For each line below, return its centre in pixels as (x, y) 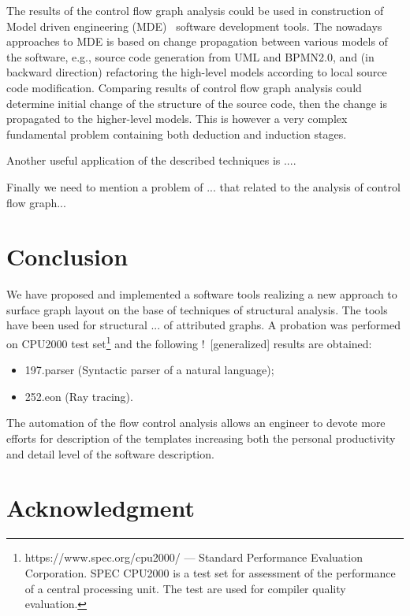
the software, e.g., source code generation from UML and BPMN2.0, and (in (190, 56)
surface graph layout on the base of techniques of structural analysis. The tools (197, 309)
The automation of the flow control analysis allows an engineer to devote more (196, 423)
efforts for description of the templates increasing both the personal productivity (201, 438)
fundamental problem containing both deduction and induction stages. (177, 134)
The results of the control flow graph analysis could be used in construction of (195, 10)
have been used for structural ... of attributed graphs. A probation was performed (204, 325)
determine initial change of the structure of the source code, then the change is (197, 103)
